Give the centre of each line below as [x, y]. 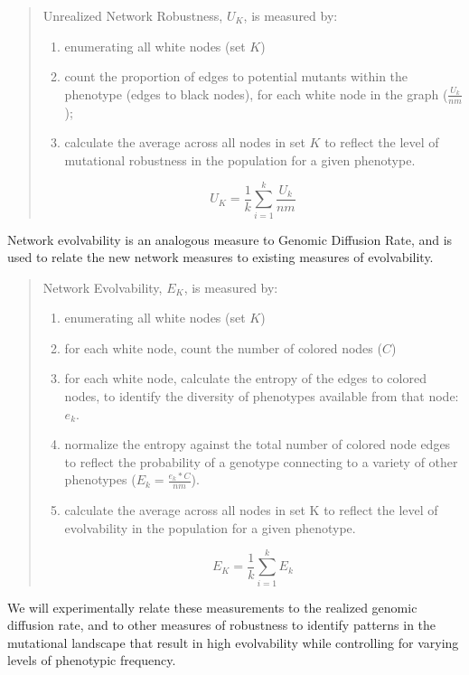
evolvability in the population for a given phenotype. [210, 527]
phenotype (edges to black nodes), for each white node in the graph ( [256, 94]
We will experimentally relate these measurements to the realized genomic [212, 607]
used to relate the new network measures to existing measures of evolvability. [220, 257]
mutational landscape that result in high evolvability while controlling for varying [233, 642]
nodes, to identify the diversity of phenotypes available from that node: [262, 396]
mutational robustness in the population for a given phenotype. [240, 159]
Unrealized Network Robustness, [133, 15]
